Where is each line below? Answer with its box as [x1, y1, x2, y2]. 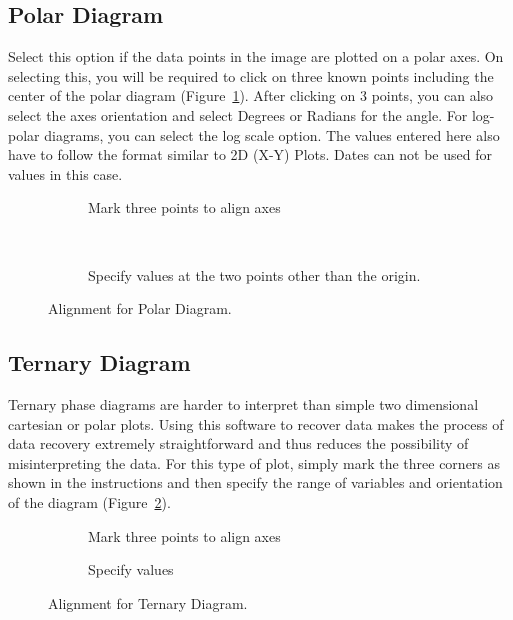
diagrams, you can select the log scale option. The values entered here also [44, 124, 500, 145]
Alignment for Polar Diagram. [48, 298, 232, 319]
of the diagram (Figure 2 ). [8, 491, 171, 512]
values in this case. [8, 163, 123, 184]
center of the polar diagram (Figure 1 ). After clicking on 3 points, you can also [8, 85, 494, 106]
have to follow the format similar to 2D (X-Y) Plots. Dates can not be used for [8, 144, 492, 165]
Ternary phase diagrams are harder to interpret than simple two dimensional [8, 393, 479, 414]
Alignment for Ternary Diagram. [48, 592, 248, 613]
